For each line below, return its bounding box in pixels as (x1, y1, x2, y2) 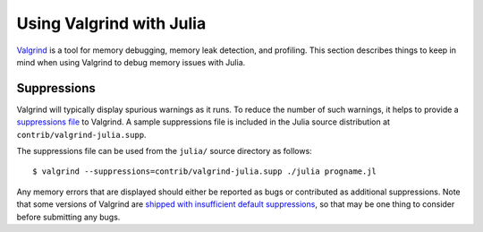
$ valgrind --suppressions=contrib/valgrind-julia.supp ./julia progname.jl (32, 167, 377, 176)
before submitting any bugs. (16, 211, 121, 222)
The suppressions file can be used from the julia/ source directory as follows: (16, 146, 312, 157)
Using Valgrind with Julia (16, 13, 207, 33)
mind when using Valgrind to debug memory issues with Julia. (16, 56, 246, 67)
